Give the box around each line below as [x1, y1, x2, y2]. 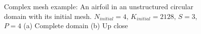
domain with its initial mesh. [4, 11, 92, 21]
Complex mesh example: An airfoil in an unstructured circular [4, 1, 194, 11]
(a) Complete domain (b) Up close [23, 20, 128, 31]
